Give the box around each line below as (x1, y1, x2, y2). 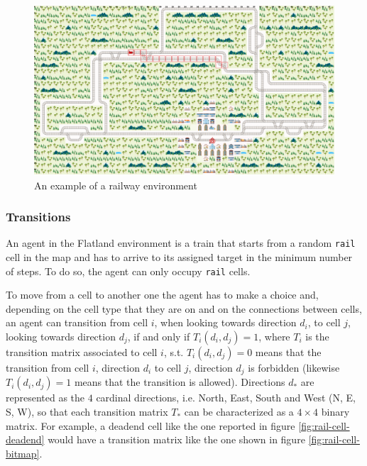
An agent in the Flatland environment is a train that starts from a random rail (6, 235, 356, 250)
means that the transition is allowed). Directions (74, 375, 285, 389)
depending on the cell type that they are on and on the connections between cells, (6, 301, 362, 316)
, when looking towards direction (154, 315, 297, 330)
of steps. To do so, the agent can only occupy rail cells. (6, 263, 251, 278)
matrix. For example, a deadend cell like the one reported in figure (6, 418, 295, 433)
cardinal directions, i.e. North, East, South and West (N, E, (96, 390, 356, 405)
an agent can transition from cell (6, 315, 148, 330)
